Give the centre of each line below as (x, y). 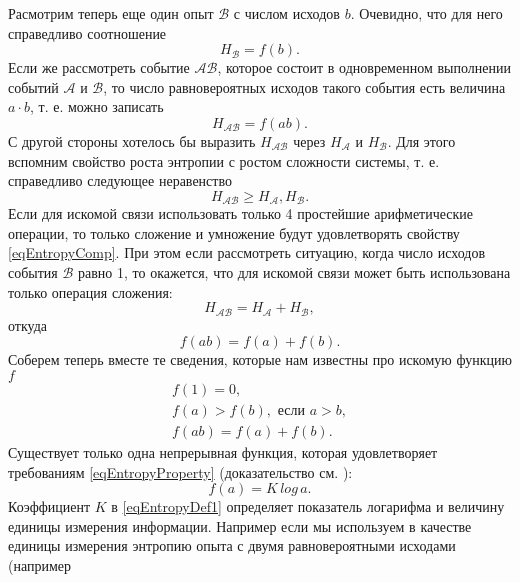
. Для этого (421, 140)
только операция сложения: (90, 291)
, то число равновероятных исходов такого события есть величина (304, 86)
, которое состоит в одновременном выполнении (364, 67)
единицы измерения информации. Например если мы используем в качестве (240, 525)
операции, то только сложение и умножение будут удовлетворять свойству (234, 232)
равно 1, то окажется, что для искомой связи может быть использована (294, 271)
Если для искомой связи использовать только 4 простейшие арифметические (241, 213)
